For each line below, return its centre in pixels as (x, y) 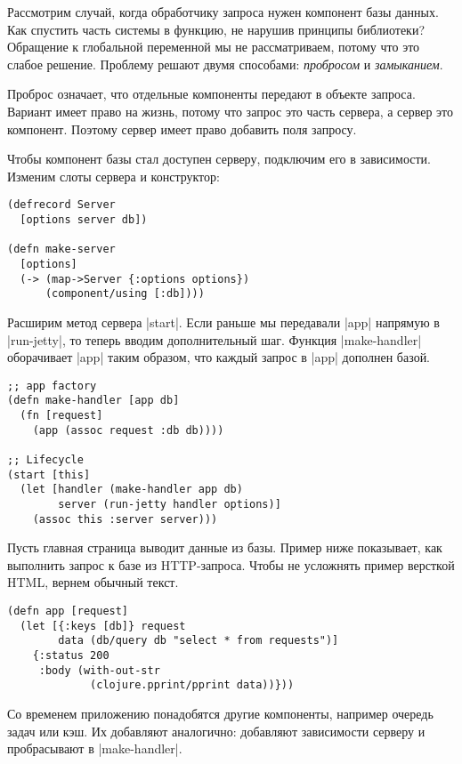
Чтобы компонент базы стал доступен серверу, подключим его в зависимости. (219, 159)
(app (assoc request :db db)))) (128, 430)
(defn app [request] (68, 611)
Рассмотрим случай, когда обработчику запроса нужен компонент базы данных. (223, 12)
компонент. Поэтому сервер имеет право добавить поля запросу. (182, 129)
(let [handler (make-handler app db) (131, 490)
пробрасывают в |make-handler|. (95, 748)
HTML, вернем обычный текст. (93, 582)
